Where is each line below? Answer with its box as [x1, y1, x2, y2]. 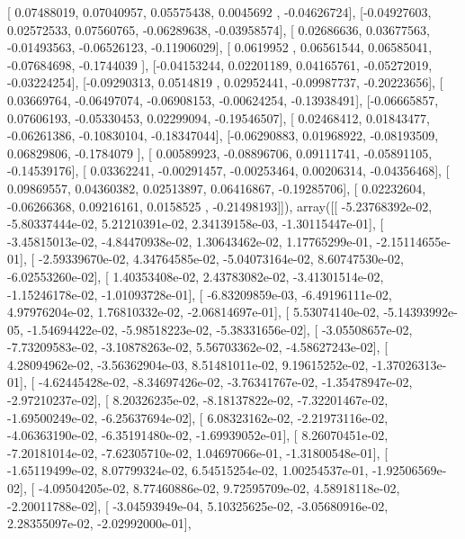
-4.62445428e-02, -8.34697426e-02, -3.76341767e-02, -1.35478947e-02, [38, 373, 413, 391]
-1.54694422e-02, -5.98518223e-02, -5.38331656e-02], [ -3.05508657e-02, [27, 319, 413, 338]
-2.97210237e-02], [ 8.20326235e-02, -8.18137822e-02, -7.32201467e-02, [7, 391, 389, 409]
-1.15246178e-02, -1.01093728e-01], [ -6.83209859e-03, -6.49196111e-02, [7, 284, 392, 303]
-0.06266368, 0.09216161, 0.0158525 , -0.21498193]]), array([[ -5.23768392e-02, [7, 196, 433, 215]
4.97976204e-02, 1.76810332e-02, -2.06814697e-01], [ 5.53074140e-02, [7, 302, 380, 321]
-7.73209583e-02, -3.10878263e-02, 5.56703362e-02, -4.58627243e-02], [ [7, 337, 389, 356]
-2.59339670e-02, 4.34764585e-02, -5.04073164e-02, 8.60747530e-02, [38, 249, 404, 268]
